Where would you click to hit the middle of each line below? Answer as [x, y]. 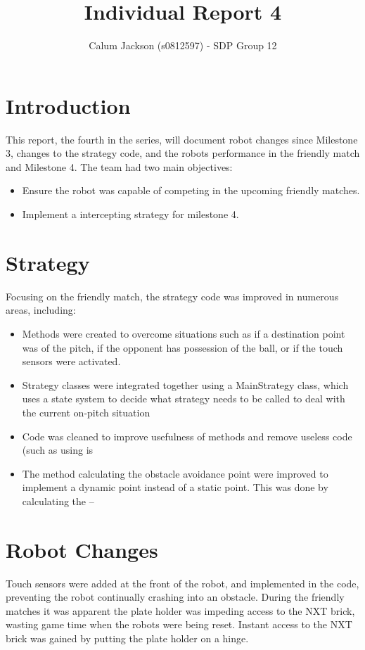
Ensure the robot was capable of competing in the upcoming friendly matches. [191, 190]
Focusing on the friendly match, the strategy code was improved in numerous [172, 296]
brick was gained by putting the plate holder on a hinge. [127, 638]
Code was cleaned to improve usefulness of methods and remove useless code [187, 436]
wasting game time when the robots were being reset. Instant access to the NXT [179, 624]
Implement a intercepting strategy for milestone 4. [130, 214]
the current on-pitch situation [86, 412]
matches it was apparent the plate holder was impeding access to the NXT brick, [180, 610]
